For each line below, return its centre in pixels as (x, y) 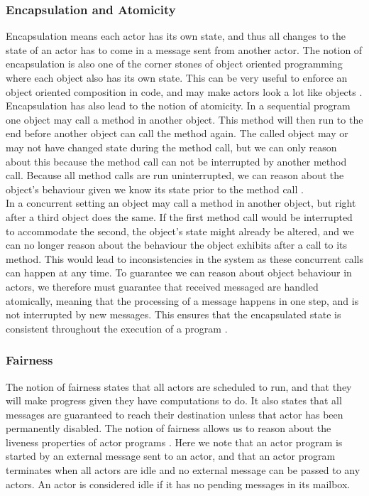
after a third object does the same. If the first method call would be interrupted (179, 216)
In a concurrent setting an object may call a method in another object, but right (181, 203)
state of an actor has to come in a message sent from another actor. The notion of (184, 49)
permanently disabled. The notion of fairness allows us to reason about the (169, 428)
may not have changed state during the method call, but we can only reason (171, 147)
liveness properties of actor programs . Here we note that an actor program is (174, 442)
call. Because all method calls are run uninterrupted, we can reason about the (175, 175)
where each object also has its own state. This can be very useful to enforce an (177, 77)
